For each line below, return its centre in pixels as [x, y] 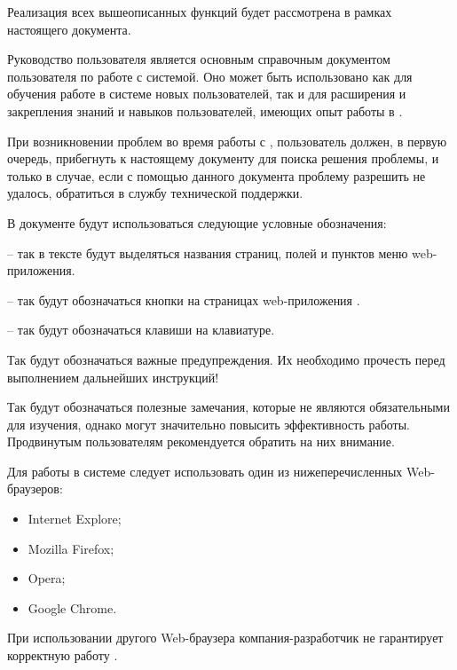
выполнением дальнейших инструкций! [113, 377]
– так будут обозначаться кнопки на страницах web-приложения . [184, 300]
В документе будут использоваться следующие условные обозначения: [197, 222]
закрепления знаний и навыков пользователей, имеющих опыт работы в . [205, 110]
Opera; [47, 578]
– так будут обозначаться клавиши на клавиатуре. [141, 330]
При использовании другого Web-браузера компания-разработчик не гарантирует [225, 638]
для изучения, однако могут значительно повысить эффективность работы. [209, 424]
